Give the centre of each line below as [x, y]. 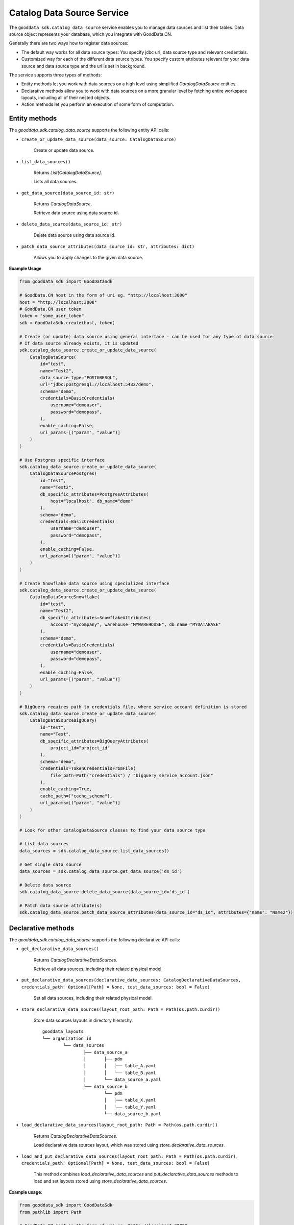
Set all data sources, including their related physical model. [93, 998]
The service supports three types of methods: [56, 75]
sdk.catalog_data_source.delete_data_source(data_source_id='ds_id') [105, 892]
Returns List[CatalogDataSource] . [68, 172]
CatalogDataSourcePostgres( [63, 474]
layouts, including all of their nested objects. [66, 98]
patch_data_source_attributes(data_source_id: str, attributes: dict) [108, 246]
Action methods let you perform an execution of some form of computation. [98, 104]
